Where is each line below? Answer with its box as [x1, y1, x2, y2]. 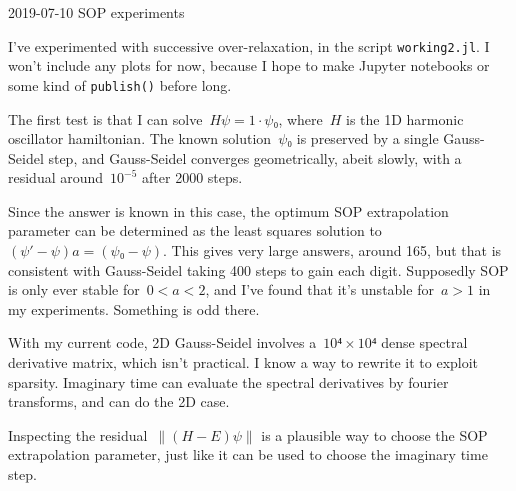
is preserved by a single [296, 128, 439, 149]
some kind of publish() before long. [8, 74, 232, 95]
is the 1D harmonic [346, 108, 464, 129]
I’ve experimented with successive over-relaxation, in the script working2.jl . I [8, 35, 490, 56]
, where [278, 108, 323, 129]
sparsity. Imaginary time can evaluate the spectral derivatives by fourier [8, 371, 449, 392]
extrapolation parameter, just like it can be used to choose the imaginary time [8, 444, 488, 465]
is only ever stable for [8, 279, 140, 300]
